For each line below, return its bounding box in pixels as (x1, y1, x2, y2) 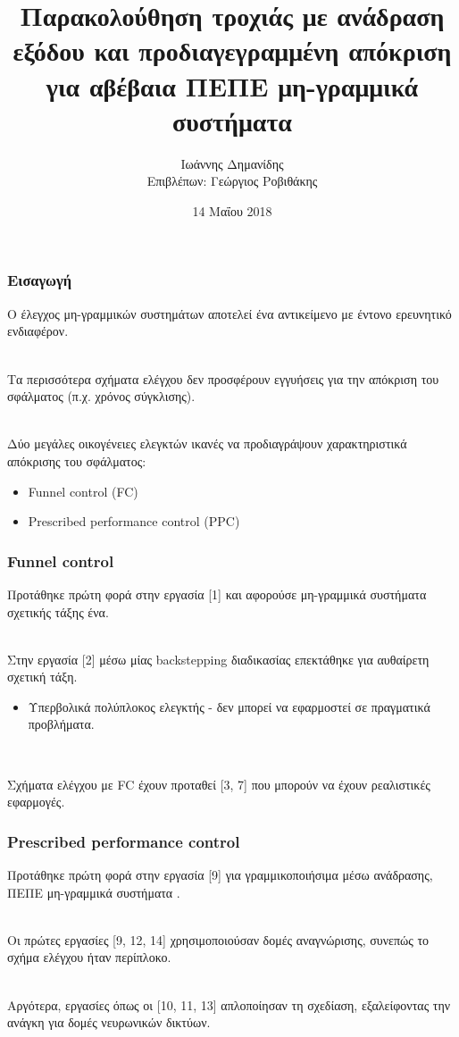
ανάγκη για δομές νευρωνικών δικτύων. (7, 1013, 211, 1032)
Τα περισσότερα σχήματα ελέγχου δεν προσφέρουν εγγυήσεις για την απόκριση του (7, 369, 439, 388)
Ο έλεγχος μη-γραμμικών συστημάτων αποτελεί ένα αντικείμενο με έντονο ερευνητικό (7, 304, 452, 322)
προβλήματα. (28, 715, 95, 733)
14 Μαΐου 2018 (192, 201, 272, 220)
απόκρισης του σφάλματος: (7, 451, 146, 470)
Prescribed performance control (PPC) (28, 512, 240, 531)
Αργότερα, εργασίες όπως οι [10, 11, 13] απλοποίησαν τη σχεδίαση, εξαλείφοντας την (7, 995, 451, 1014)
